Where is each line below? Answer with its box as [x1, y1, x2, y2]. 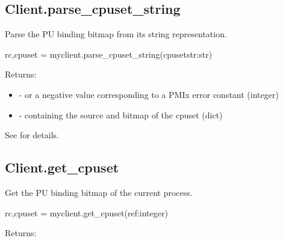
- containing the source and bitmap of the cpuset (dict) [19, 108, 223, 121]
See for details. [5, 129, 59, 141]
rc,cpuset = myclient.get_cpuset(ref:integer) [5, 206, 168, 219]
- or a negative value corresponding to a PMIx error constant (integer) [19, 88, 279, 100]
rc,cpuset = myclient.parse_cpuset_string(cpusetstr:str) [5, 47, 213, 60]
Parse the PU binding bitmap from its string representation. [5, 28, 227, 40]
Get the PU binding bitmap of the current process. [5, 186, 193, 198]
